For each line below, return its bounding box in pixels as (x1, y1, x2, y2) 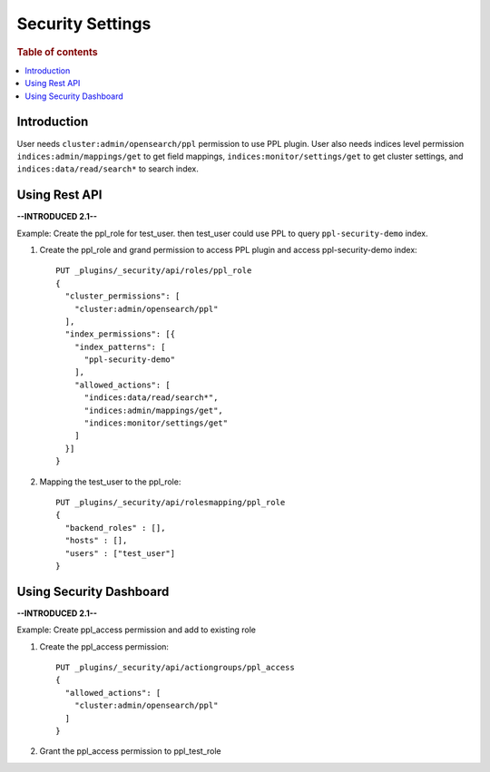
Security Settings (16, 14, 152, 34)
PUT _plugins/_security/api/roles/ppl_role (55, 266, 252, 276)
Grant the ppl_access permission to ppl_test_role (39, 746, 221, 757)
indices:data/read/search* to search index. (16, 163, 199, 174)
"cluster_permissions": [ (64, 291, 181, 301)
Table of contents (16, 45, 99, 58)
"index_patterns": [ (73, 341, 166, 352)
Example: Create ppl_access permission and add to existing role (16, 624, 256, 635)
